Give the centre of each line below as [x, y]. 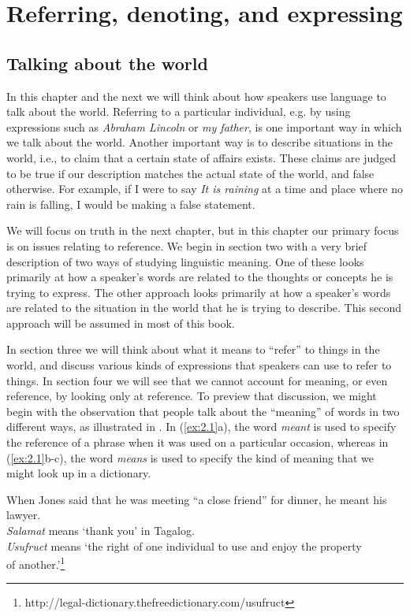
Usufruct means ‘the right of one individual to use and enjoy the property [184, 545]
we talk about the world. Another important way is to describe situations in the [200, 142]
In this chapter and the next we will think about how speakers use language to [196, 96]
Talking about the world [107, 63]
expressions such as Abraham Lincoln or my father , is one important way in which [204, 126]
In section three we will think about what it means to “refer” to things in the [193, 349]
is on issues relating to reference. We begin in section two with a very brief [187, 245]
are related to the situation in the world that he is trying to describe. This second [204, 308]
